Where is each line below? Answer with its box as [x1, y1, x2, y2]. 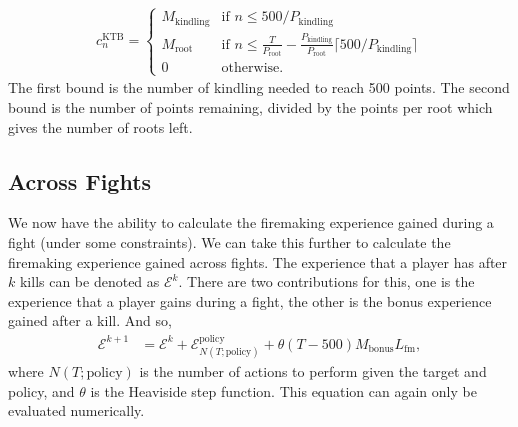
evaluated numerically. [8, 400, 145, 421]
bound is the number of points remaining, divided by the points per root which [8, 97, 493, 118]
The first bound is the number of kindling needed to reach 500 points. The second [8, 77, 510, 98]
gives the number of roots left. [8, 116, 193, 137]
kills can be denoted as [19, 271, 160, 292]
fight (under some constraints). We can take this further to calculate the [8, 232, 451, 253]
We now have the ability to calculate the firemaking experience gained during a [8, 212, 494, 233]
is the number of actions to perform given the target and [139, 361, 487, 382]
